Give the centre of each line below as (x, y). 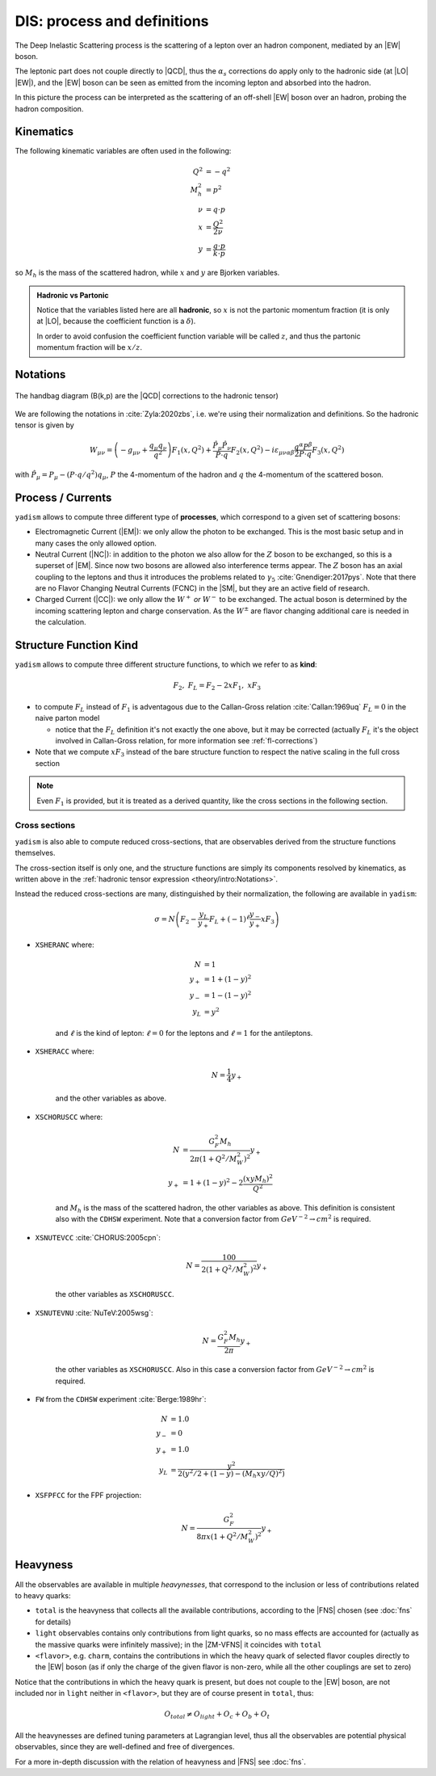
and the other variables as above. (111, 1098)
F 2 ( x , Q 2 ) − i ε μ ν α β (262, 450)
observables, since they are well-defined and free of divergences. (125, 1747)
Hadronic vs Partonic (73, 295)
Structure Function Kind (77, 645)
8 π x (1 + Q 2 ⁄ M (222, 1536)
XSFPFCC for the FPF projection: (88, 1495)
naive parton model (67, 718)
